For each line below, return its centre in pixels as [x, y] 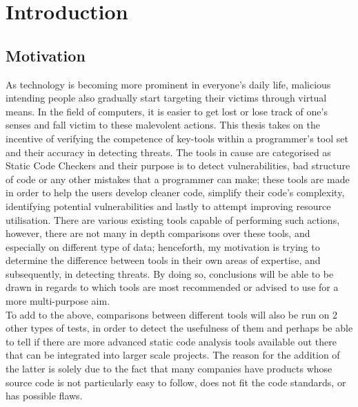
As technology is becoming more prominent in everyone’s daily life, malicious [168, 84]
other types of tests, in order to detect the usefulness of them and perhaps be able [179, 328]
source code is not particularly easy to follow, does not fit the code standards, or [176, 382]
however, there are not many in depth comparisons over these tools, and [158, 233]
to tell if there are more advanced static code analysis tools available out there [171, 341]
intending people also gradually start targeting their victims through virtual [166, 98]
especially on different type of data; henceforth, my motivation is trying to [163, 246]
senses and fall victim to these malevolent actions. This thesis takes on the [163, 125]
